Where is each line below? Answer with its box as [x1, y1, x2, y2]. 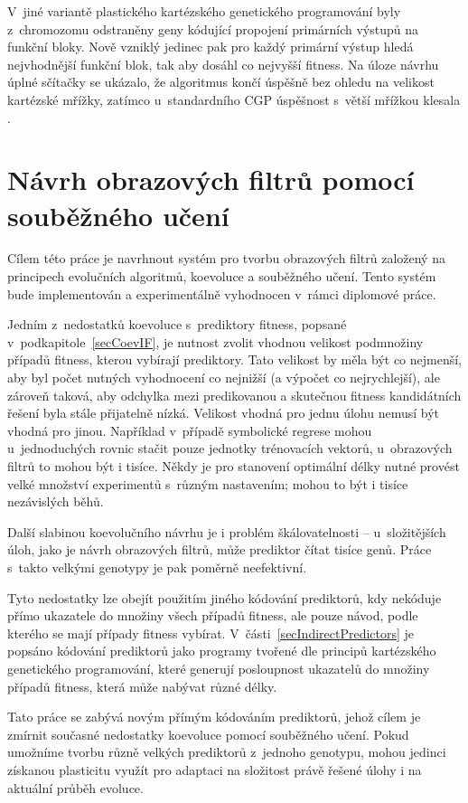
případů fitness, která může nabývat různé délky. [7, 676, 277, 695]
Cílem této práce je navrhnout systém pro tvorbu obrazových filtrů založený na [7, 249, 445, 268]
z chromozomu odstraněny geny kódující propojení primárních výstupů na [7, 19, 419, 38]
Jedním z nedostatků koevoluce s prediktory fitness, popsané [7, 315, 347, 334]
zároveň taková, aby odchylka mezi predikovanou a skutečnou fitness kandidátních [7, 385, 462, 404]
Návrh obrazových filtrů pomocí [7, 161, 415, 198]
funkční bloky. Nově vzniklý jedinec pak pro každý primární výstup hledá [7, 37, 414, 56]
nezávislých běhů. [7, 492, 104, 511]
